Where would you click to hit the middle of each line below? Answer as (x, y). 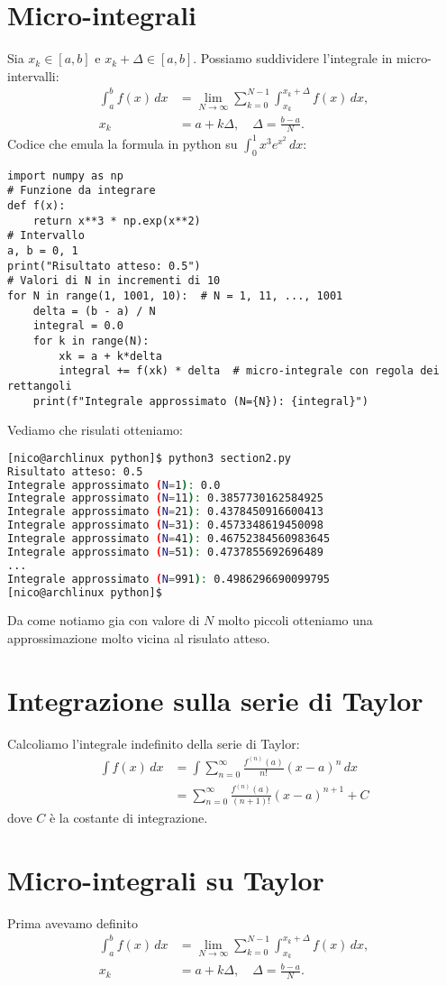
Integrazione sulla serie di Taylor (215, 700)
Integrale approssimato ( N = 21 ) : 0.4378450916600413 (165, 512)
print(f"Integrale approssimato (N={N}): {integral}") (200, 401)
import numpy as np (65, 175)
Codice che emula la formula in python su (123, 143)
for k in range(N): (91, 341)
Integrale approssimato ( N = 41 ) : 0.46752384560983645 (169, 539)
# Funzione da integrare (82, 191)
